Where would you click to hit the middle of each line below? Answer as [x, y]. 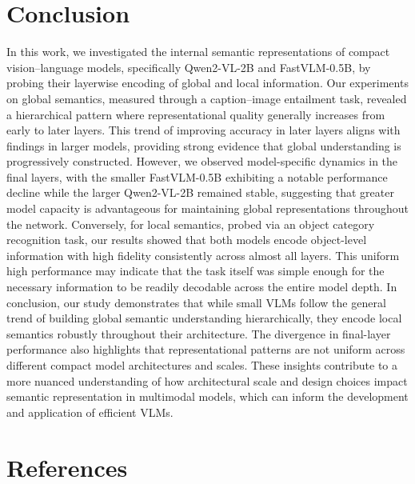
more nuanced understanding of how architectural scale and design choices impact [207, 380]
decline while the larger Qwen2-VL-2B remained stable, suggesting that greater [200, 192]
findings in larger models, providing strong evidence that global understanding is [204, 145]
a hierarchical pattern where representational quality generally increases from [196, 114]
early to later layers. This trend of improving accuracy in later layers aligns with [204, 130]
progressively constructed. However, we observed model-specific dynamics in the [202, 161]
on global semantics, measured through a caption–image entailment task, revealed [207, 98]
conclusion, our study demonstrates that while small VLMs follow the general [196, 302]
